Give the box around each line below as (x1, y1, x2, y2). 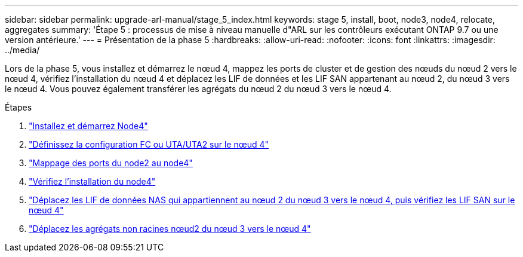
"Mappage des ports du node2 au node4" (29, 158, 193, 168)
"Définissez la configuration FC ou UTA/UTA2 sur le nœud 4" (29, 139, 269, 149)
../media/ (5, 45, 40, 55)
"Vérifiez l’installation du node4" (29, 176, 156, 186)
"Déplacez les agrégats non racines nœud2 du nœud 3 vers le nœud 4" (29, 224, 311, 234)
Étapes (5, 102, 32, 112)
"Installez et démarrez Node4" (29, 121, 148, 131)
